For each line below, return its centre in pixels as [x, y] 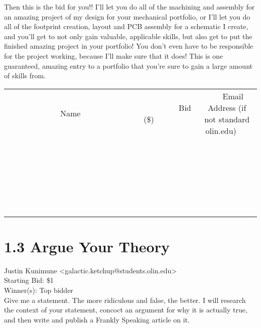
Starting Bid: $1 [29, 280]
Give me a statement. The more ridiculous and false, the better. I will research [125, 300]
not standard [227, 119]
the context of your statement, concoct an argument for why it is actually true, [126, 310]
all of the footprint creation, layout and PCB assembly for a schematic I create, [126, 26]
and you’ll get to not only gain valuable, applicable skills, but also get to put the [128, 36]
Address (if [227, 107]
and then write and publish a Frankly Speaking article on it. [97, 319]
